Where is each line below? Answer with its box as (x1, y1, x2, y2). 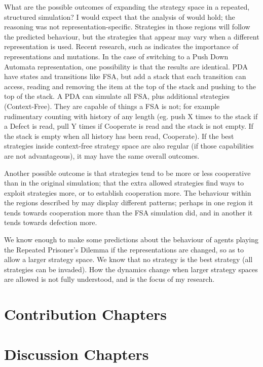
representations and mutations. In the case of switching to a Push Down (4, 51, 229, 61)
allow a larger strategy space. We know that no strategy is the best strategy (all (4, 254, 253, 265)
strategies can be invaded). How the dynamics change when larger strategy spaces (4, 264, 258, 274)
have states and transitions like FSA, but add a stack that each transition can (4, 71, 246, 82)
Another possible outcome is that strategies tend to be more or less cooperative (4, 167, 251, 178)
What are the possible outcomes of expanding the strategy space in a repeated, (4, 2, 250, 12)
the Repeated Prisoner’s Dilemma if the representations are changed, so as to (4, 244, 244, 254)
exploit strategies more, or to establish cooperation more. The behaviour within (4, 187, 251, 198)
